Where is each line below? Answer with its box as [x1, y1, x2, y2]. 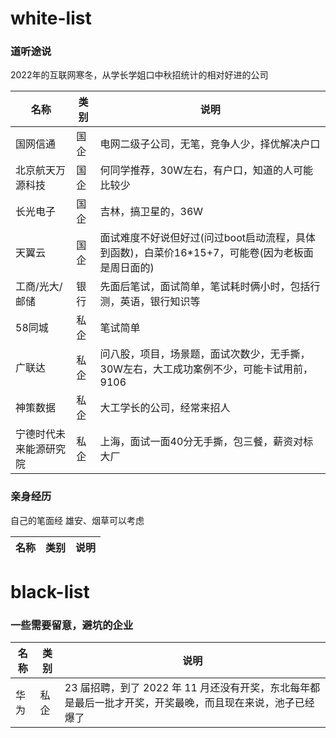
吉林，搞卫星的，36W [99, 205, 204, 219]
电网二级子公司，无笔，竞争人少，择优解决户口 [99, 137, 321, 151]
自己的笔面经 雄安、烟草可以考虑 [10, 514, 145, 526]
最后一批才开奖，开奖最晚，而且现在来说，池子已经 [74, 696, 315, 710]
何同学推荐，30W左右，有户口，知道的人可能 [99, 163, 314, 177]
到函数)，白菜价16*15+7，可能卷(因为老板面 [99, 246, 314, 260]
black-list [10, 580, 90, 603]
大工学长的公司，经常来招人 [99, 401, 231, 415]
